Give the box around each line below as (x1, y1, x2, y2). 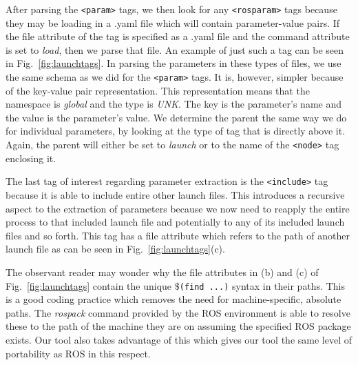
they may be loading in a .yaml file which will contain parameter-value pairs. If (6, 15, 340, 30)
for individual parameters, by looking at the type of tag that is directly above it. (6, 124, 346, 138)
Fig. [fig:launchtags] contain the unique (6, 278, 172, 293)
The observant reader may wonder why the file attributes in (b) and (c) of (6, 264, 319, 279)
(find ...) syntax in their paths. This (179, 278, 345, 293)
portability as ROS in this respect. (6, 346, 151, 360)
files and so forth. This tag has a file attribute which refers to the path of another (6, 228, 350, 242)
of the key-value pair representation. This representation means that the (6, 83, 310, 97)
